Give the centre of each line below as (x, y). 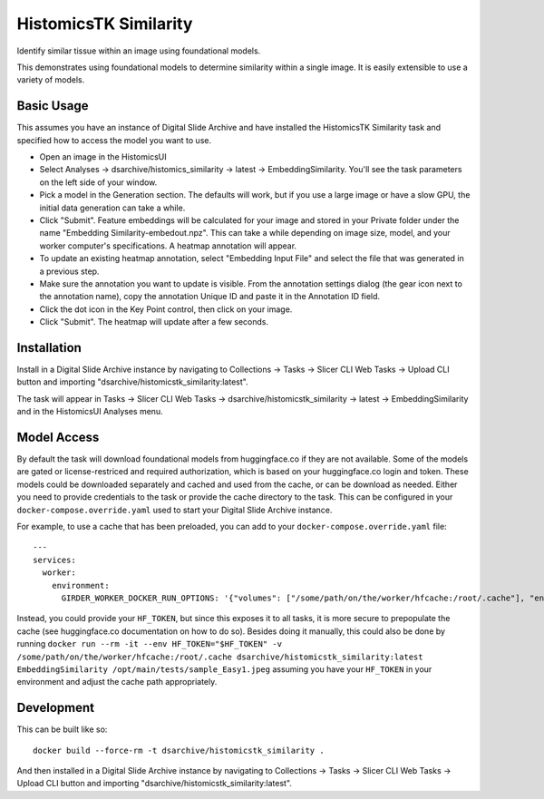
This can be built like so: (62, 729)
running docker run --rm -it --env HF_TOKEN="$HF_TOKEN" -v (150, 644)
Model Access (58, 437)
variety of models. (51, 80)
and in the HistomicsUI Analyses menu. (90, 412)
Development (56, 708)
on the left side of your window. (98, 182)
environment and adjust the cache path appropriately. (117, 682)
